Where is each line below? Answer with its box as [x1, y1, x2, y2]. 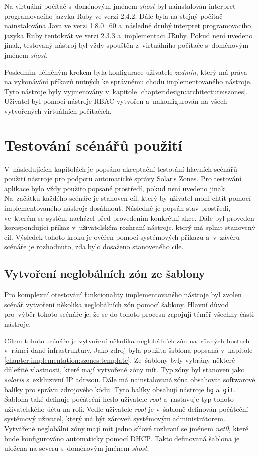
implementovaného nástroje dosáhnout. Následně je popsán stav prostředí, [4, 203, 231, 213]
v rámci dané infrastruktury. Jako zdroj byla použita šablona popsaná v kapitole [4, 345, 253, 355]
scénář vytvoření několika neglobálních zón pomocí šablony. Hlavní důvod [4, 299, 229, 309]
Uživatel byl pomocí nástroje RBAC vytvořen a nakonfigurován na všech [4, 96, 227, 106]
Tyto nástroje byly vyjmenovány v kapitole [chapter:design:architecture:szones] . [4, 86, 248, 96]
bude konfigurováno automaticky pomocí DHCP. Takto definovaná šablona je [4, 433, 240, 443]
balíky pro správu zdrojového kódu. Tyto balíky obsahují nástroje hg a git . [4, 384, 236, 394]
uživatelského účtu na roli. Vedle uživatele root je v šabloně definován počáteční [4, 403, 248, 414]
